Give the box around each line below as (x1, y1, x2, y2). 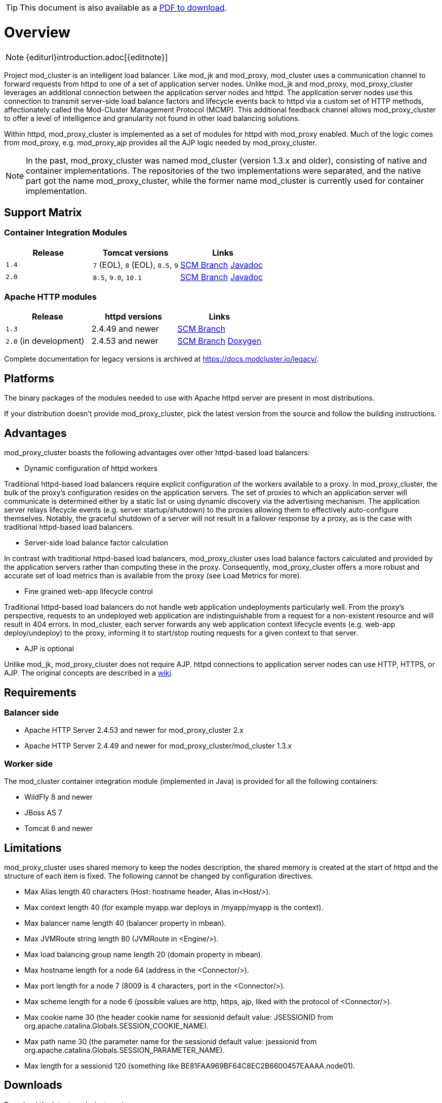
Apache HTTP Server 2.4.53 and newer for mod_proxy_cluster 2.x (24, 726, 244, 735)
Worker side (4, 758, 53, 769)
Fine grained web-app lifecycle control (24, 587, 153, 596)
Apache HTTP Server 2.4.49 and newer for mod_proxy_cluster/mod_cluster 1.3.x (24, 741, 292, 751)
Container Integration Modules (4, 227, 128, 238)
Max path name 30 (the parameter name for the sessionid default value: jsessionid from (24, 1037, 317, 1046)
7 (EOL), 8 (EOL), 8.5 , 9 (93, 259, 178, 270)
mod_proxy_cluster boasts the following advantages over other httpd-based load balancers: (4, 448, 310, 457)
